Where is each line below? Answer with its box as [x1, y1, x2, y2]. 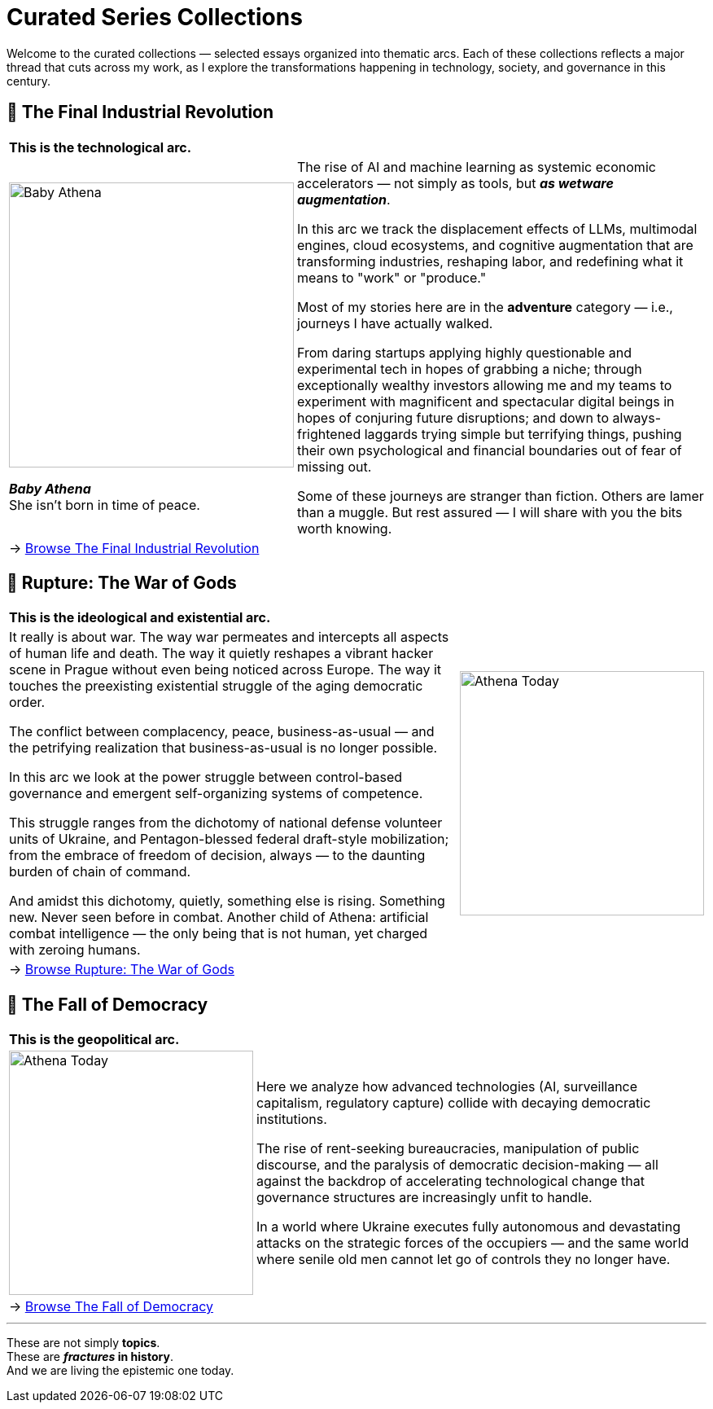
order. [9, 694, 46, 711]
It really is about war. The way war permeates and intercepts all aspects [9, 629, 449, 646]
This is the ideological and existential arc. [9, 609, 271, 626]
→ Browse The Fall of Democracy [9, 1298, 214, 1315]
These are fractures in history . [7, 1350, 173, 1364]
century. [7, 73, 51, 88]
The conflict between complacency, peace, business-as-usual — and [9, 723, 435, 740]
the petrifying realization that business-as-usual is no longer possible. [9, 740, 438, 757]
